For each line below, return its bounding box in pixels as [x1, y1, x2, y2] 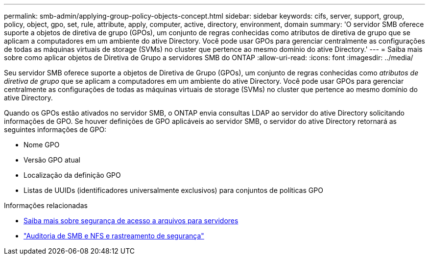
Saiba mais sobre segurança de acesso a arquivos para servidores [24, 216, 238, 225]
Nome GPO [24, 141, 60, 149]
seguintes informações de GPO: [4, 125, 107, 134]
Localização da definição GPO [24, 171, 121, 179]
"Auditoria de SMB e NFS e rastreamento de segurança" [24, 232, 204, 240]
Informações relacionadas [4, 201, 88, 210]
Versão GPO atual [24, 156, 80, 164]
